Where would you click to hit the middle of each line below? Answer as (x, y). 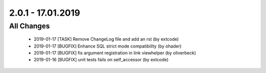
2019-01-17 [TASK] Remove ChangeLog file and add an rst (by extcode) (106, 39)
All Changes (30, 26)
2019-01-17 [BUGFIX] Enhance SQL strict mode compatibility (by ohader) (108, 46)
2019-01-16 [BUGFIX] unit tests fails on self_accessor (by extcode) (101, 60)
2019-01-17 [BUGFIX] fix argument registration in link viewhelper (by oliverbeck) (115, 53)
